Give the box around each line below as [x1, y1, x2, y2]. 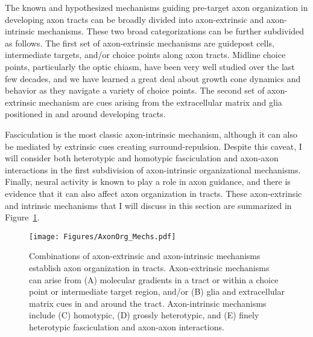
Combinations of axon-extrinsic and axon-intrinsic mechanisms [29, 249, 261, 262]
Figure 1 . [5, 211, 40, 223]
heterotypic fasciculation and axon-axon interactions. [29, 320, 224, 333]
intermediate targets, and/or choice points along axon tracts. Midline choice [5, 48, 286, 61]
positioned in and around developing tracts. [5, 108, 166, 120]
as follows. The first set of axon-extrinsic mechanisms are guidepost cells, [5, 36, 274, 49]
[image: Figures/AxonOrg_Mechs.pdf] [29, 232, 176, 241]
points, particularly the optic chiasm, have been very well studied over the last [5, 60, 295, 72]
